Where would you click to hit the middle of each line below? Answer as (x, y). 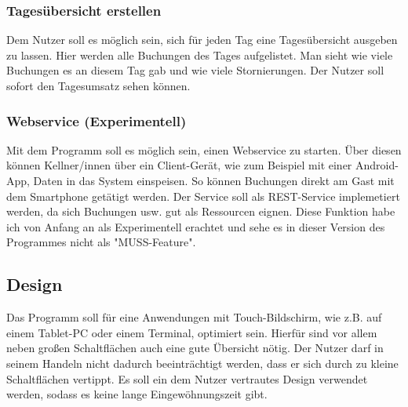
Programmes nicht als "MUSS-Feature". (101, 242)
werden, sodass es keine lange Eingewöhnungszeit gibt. (137, 394)
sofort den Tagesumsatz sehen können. (98, 85)
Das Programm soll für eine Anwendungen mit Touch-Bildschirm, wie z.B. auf (194, 317)
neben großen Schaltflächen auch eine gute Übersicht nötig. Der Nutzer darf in (195, 348)
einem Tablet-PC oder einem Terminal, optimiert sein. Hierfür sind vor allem (192, 332)
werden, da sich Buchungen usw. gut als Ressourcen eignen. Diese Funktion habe (201, 211)
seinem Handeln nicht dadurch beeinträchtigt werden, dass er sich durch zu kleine (202, 363)
